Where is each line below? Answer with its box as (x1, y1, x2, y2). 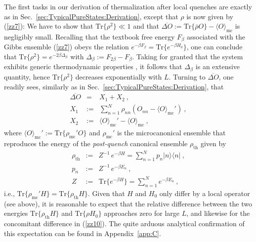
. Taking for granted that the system (132, 51, 243, 62)
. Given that (87, 188, 125, 198)
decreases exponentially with (75, 71, 162, 81)
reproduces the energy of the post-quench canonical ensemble (4, 138, 188, 148)
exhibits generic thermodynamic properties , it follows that (4, 61, 182, 72)
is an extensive (195, 61, 240, 72)
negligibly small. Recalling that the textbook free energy (4, 31, 175, 41)
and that (133, 21, 160, 31)
